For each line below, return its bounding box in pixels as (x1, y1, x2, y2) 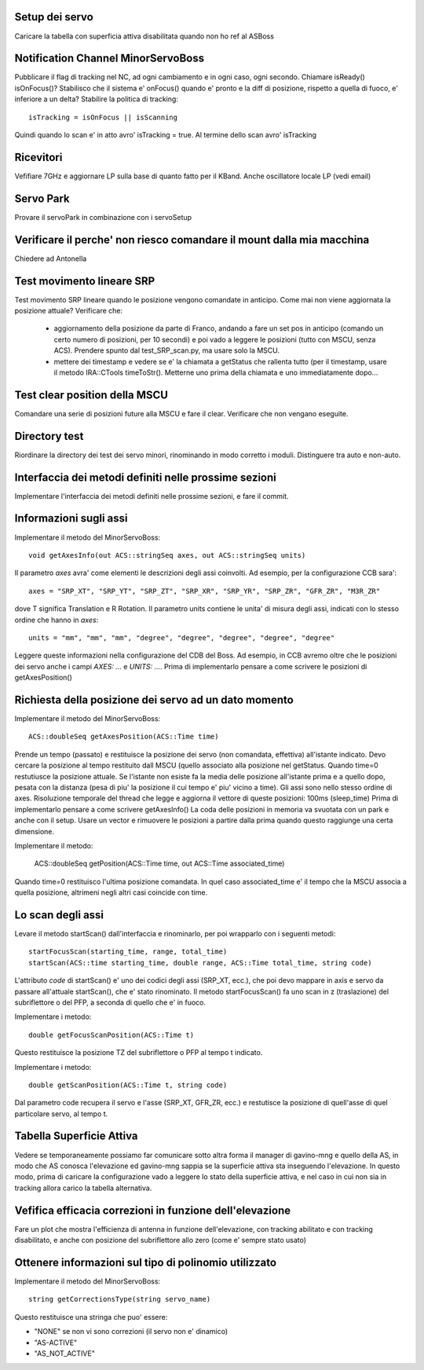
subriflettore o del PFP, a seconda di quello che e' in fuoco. (14, 998, 207, 1007)
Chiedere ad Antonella (14, 254, 87, 263)
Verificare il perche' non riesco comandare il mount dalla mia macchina (14, 233, 370, 247)
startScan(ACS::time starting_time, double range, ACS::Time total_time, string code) (28, 958, 372, 967)
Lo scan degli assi (14, 908, 104, 921)
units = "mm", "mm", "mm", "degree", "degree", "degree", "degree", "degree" (28, 633, 335, 642)
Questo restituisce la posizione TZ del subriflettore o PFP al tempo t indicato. (14, 1048, 263, 1057)
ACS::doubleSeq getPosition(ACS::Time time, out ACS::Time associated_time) (34, 859, 285, 868)
